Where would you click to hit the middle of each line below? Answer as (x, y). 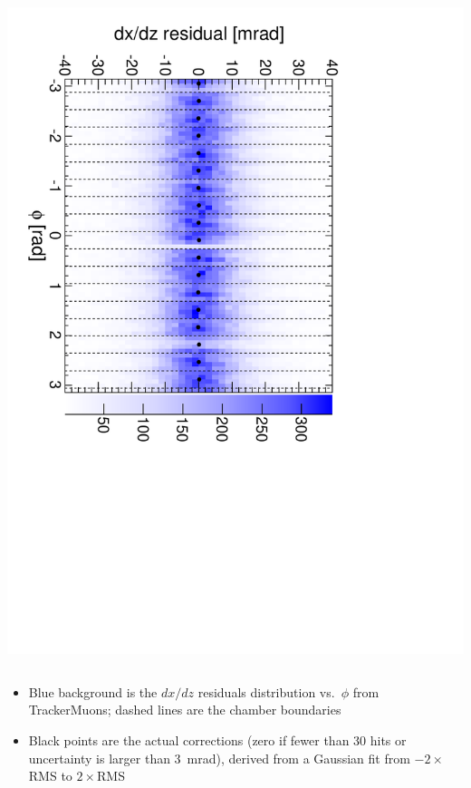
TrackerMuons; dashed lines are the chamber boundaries (185, 710)
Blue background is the (93, 691)
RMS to (50, 776)
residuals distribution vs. (266, 691)
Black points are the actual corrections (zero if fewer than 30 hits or (217, 739)
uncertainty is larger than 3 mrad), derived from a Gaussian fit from (219, 758)
